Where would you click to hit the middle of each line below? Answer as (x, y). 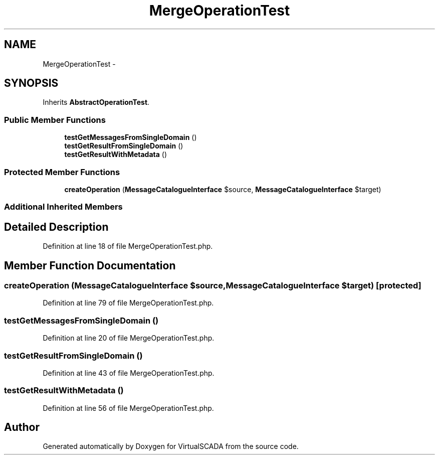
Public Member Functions (55, 120)
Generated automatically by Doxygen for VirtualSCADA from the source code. (171, 446)
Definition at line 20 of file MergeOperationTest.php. (129, 338)
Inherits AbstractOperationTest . (96, 102)
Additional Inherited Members (63, 207)
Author (22, 427)
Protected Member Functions (62, 172)
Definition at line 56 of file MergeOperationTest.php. (128, 408)
